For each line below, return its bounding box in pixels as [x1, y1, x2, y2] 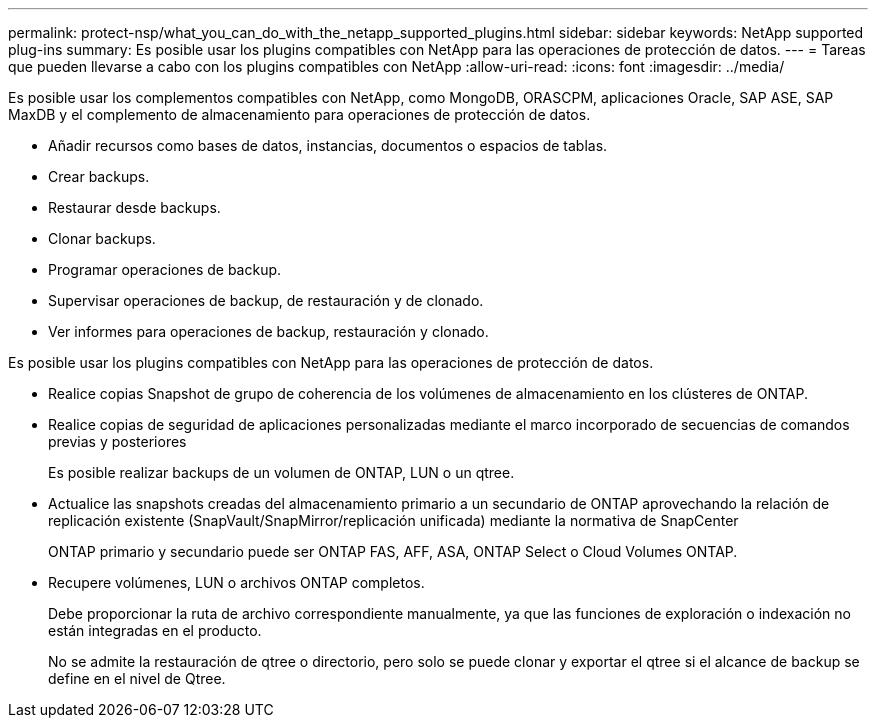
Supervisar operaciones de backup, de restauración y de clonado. [48, 292, 484, 309]
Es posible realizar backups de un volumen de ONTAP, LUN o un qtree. [48, 464, 515, 481]
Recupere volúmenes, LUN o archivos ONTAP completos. [48, 574, 425, 591]
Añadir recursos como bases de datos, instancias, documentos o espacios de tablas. [48, 137, 608, 154]
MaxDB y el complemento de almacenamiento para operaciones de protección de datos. [8, 106, 591, 123]
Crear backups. [48, 168, 150, 185]
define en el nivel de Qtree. [48, 670, 226, 687]
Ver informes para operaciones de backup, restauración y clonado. [48, 323, 489, 340]
